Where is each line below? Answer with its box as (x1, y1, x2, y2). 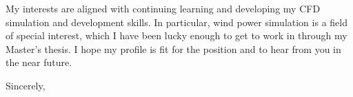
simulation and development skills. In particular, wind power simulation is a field (6, 14, 347, 29)
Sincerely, (6, 78, 46, 92)
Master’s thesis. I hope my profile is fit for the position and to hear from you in (6, 41, 341, 56)
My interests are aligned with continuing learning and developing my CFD (6, 1, 321, 15)
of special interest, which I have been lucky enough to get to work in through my (6, 28, 347, 43)
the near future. (6, 55, 72, 69)
